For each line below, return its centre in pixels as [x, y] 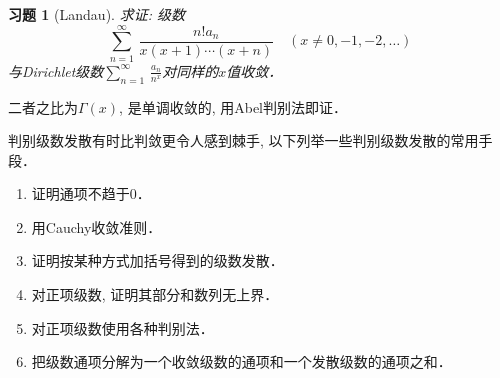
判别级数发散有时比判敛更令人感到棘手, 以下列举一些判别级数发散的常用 [243, 140]
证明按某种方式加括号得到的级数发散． [157, 260]
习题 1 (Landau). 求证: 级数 [96, 14]
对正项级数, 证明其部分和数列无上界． [155, 294]
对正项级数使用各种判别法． [122, 327]
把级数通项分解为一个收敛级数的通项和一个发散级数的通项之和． [241, 361]
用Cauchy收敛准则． [96, 226]
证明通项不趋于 [80, 193]
